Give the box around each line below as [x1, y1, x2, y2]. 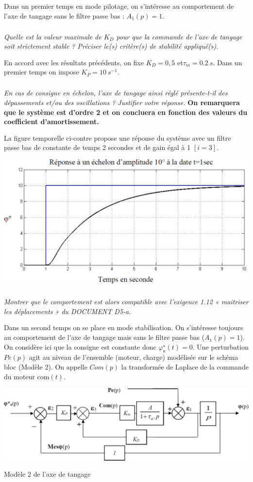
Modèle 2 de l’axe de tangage [4, 469, 91, 479]
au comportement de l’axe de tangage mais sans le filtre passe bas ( [4, 332, 205, 342]
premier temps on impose [4, 67, 79, 77]
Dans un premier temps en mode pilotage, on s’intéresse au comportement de [4, 1, 234, 11]
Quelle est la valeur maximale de [4, 31, 101, 41]
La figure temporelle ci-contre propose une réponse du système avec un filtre [4, 132, 231, 143]
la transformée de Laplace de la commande [121, 362, 249, 372]
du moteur [4, 371, 35, 381]
